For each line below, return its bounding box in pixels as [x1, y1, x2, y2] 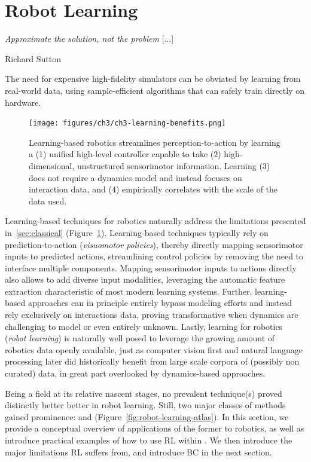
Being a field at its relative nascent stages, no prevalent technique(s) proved [5, 387, 282, 399]
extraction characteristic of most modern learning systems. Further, [5, 284, 252, 297]
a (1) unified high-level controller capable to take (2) [29, 148, 221, 160]
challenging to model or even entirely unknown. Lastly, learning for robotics [5, 320, 283, 332]
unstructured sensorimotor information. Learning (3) [77, 159, 270, 172]
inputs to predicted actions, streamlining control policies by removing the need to [5, 250, 304, 262]
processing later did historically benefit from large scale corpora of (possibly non [5, 355, 300, 368]
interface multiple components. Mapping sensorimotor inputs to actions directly [5, 261, 297, 274]
